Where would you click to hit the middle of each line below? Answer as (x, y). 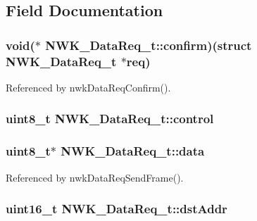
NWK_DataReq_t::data (133, 151)
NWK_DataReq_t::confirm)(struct (149, 45)
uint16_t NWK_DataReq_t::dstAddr (117, 209)
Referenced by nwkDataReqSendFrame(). (95, 177)
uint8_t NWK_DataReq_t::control (110, 119)
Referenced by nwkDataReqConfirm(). (88, 87)
